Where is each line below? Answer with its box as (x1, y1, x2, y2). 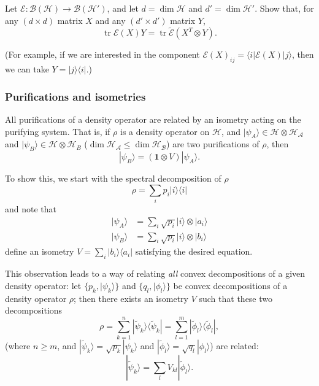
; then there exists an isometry (74, 291, 188, 304)
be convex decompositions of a (173, 279, 288, 291)
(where (5, 339, 31, 352)
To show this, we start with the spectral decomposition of (5, 172, 221, 185)
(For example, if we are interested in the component (5, 48, 200, 61)
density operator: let (5, 279, 82, 291)
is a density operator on (120, 125, 210, 137)
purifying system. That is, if (5, 125, 110, 137)
